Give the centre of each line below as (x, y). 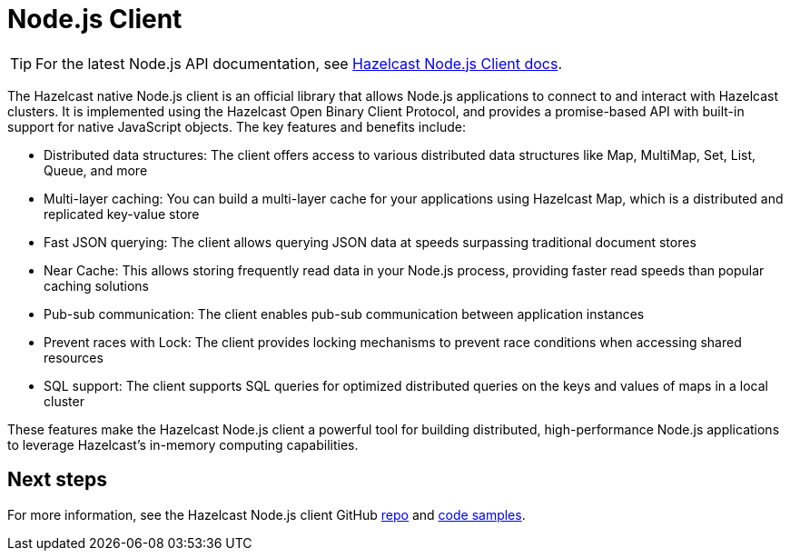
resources (74, 357)
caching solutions (96, 285)
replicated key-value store (122, 214)
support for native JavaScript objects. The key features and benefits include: (237, 126)
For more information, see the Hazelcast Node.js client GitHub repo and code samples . (267, 514)
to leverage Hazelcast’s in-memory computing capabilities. (183, 444)
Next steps (57, 480)
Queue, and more (96, 170)
